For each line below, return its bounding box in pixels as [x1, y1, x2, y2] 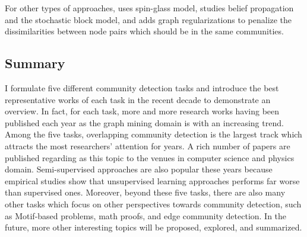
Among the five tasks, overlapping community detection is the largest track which [5, 128, 302, 140]
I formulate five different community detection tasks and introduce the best [5, 81, 279, 94]
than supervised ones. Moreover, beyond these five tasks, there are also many [5, 186, 286, 198]
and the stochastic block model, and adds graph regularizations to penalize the [5, 13, 292, 25]
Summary [5, 54, 65, 72]
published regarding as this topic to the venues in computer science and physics [5, 151, 295, 164]
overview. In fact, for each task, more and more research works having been [5, 105, 280, 117]
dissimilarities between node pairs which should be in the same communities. [5, 25, 284, 37]
